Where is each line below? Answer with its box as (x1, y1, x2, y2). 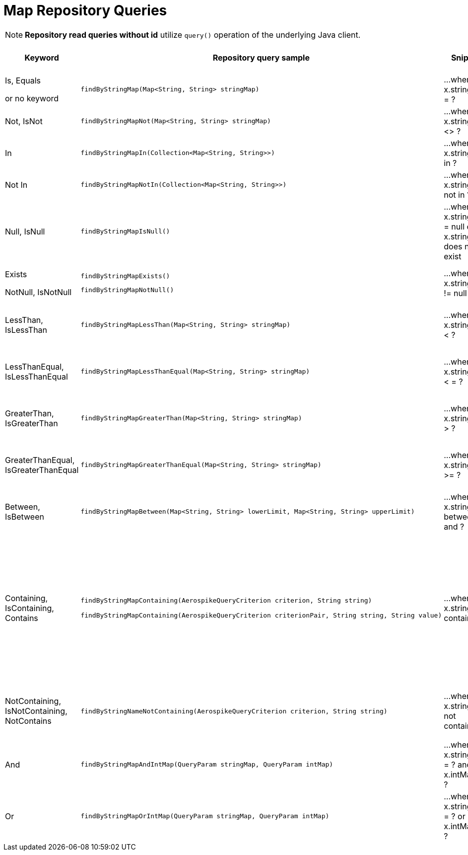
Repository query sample (212, 52, 310, 63)
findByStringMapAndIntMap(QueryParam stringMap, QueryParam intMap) (80, 761, 334, 769)
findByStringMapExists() (80, 272, 170, 280)
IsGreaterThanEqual (5, 465, 79, 475)
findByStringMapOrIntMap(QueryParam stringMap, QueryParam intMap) (80, 812, 330, 820)
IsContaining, (5, 603, 54, 613)
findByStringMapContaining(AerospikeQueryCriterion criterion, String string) (80, 597, 372, 605)
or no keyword (5, 93, 59, 103)
